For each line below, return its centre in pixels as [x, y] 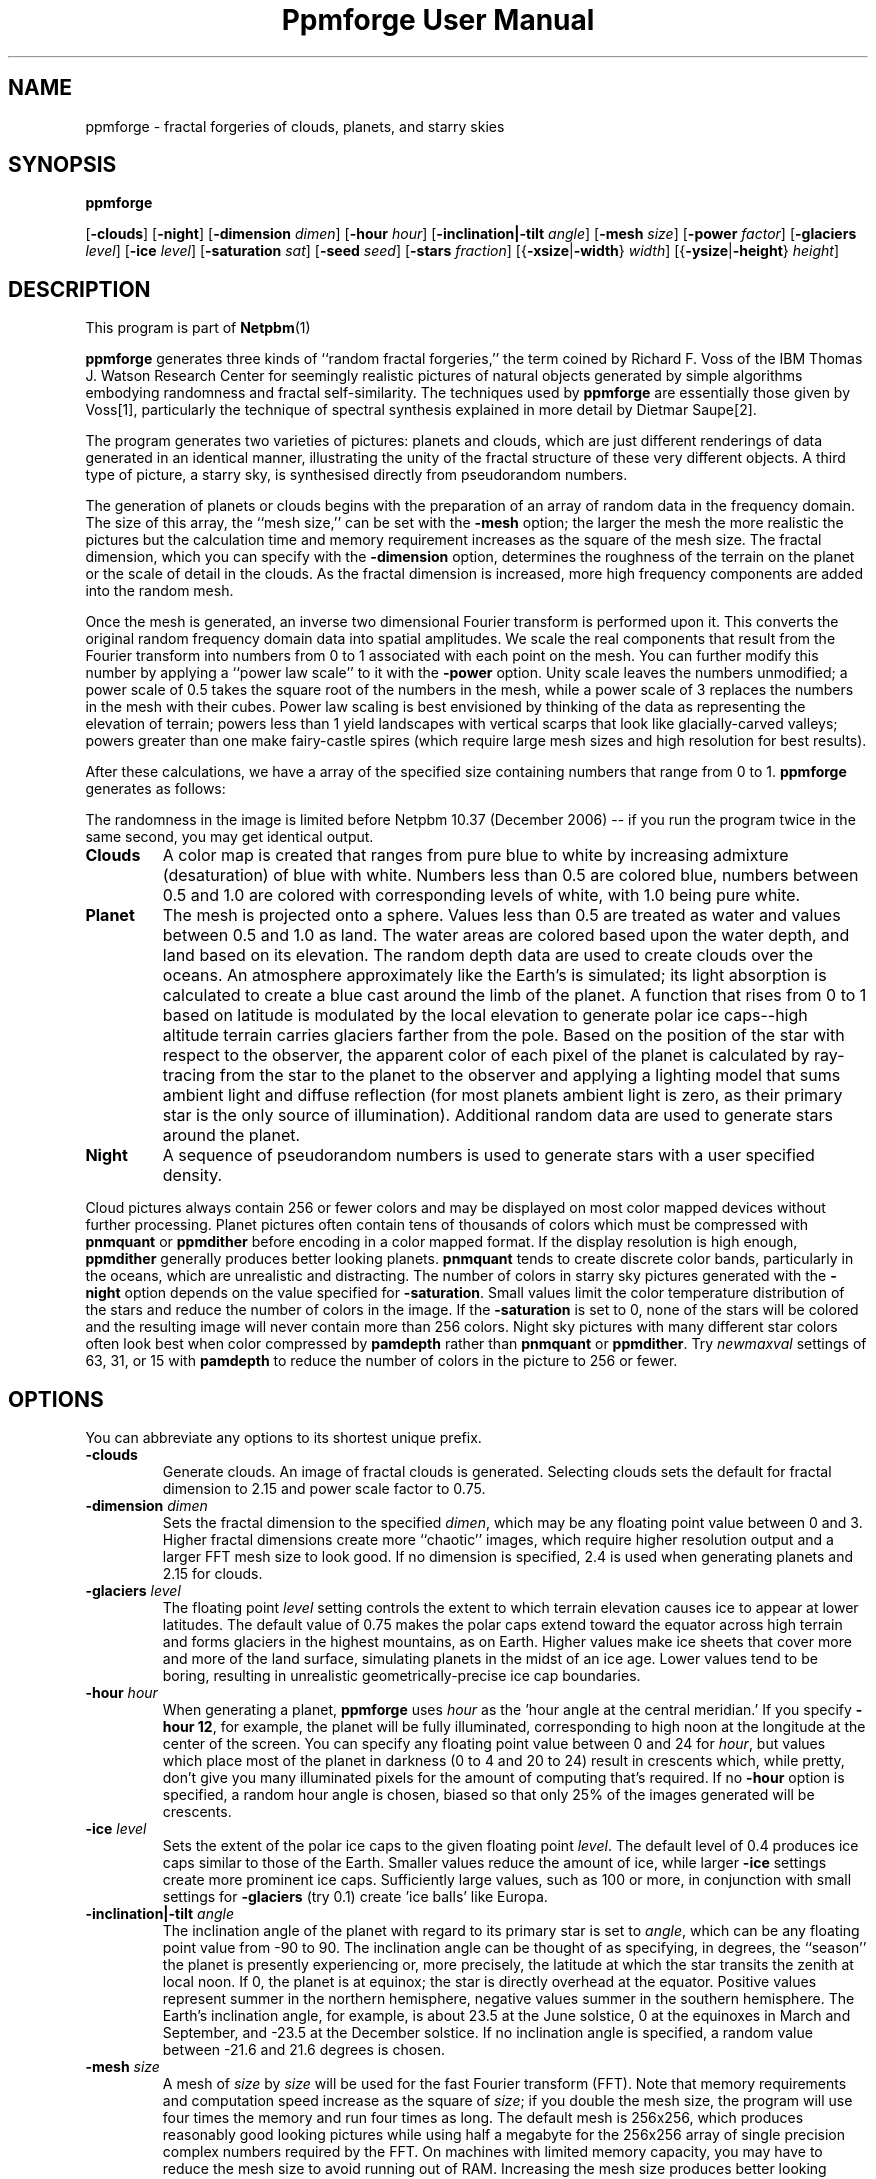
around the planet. [231, 1135]
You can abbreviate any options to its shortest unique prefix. [283, 1438]
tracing [189, 1075]
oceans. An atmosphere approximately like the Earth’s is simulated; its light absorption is [494, 975]
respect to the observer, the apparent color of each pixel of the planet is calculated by [486, 1055]
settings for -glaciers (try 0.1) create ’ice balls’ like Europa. [355, 1897]
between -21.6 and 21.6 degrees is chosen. [303, 2050]
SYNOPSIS [62, 165]
